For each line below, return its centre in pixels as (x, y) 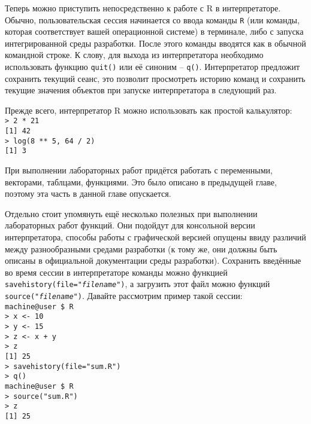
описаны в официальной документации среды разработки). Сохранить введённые (153, 260)
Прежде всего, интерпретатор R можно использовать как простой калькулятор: (149, 110)
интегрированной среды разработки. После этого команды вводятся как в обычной (155, 43)
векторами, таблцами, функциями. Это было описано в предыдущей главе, (141, 182)
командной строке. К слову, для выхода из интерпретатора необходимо (134, 55)
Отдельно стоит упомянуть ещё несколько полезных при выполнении (131, 213)
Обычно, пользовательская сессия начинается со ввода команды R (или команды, (152, 19)
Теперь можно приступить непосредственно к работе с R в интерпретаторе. (143, 8)
